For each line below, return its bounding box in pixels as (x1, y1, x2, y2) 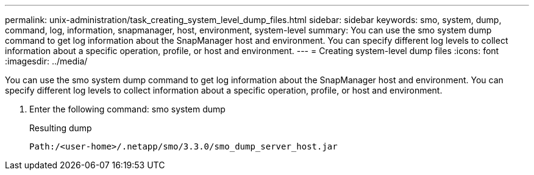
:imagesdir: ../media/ (5, 56, 88, 66)
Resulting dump (29, 123, 92, 133)
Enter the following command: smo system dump (29, 104, 226, 114)
